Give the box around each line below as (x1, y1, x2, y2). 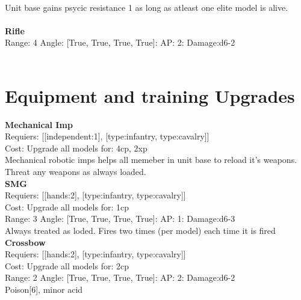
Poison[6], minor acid (5, 283, 83, 295)
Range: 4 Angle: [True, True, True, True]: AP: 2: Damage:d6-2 (5, 36, 235, 49)
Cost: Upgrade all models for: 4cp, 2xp (5, 141, 147, 154)
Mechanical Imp (5, 118, 73, 130)
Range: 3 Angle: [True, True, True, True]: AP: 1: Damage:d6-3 (5, 212, 235, 225)
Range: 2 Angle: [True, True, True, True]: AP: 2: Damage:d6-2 (5, 271, 235, 284)
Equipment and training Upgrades (5, 83, 295, 108)
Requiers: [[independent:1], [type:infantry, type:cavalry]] (5, 130, 209, 142)
